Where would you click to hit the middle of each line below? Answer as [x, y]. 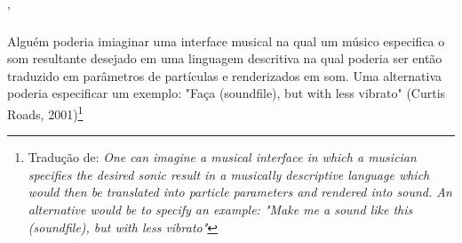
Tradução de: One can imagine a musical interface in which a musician [222, 157]
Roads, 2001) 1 [45, 112]
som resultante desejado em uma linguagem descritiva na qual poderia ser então [225, 58]
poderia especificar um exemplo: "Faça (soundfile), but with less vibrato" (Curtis [227, 93]
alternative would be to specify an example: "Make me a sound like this [220, 209]
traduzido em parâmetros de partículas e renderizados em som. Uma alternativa [224, 75]
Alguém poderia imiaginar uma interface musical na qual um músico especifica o [226, 40]
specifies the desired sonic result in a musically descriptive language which [229, 174]
